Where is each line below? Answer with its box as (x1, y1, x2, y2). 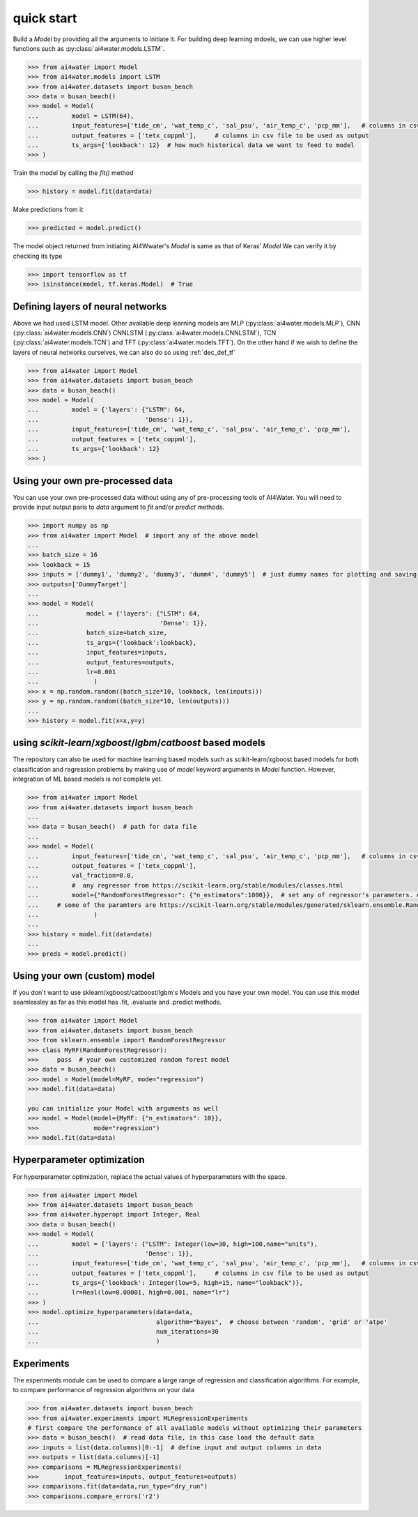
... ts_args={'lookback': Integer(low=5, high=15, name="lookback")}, (27, 1279, 303, 1287)
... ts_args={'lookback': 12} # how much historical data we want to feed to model (27, 142, 355, 149)
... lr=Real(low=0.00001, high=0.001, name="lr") (27, 1288, 230, 1297)
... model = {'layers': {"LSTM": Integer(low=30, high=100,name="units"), (27, 1240, 318, 1248)
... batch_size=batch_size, (27, 629, 167, 637)
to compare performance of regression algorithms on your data (13, 1386, 195, 1394)
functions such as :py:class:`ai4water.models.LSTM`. (13, 44, 165, 52)
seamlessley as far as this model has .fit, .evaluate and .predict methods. (13, 998, 222, 1007)
